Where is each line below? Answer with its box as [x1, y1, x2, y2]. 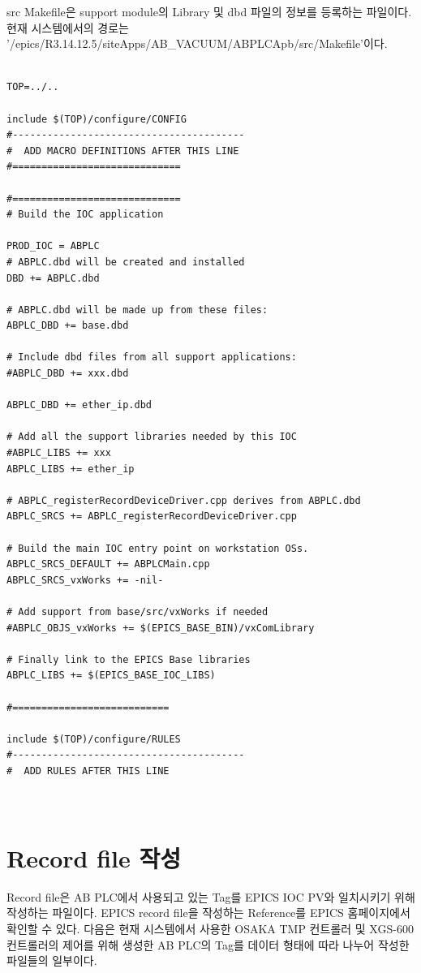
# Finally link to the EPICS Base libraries [6, 653, 251, 665]
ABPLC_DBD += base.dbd [6, 320, 129, 332]
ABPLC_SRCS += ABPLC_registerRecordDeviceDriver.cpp [6, 510, 297, 523]
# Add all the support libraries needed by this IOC [6, 431, 297, 443]
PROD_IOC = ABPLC [6, 240, 100, 252]
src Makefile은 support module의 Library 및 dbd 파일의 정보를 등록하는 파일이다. [6, 3, 412, 19]
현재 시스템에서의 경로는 [6, 19, 130, 36]
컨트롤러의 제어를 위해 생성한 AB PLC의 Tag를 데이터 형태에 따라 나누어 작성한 [6, 936, 410, 953]
